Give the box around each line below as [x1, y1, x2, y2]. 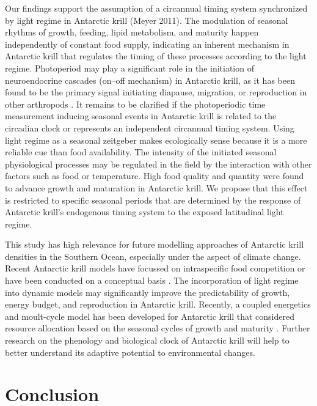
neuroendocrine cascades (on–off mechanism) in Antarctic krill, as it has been [5, 73, 295, 86]
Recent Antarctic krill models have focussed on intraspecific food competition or [5, 262, 305, 275]
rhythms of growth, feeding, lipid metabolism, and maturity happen [5, 26, 259, 39]
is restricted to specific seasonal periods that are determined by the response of [5, 193, 301, 206]
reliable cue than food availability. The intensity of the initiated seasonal [5, 146, 277, 158]
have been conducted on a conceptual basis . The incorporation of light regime [5, 274, 299, 287]
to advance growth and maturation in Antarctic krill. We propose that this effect [5, 181, 308, 194]
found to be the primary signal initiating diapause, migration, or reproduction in [5, 86, 307, 98]
